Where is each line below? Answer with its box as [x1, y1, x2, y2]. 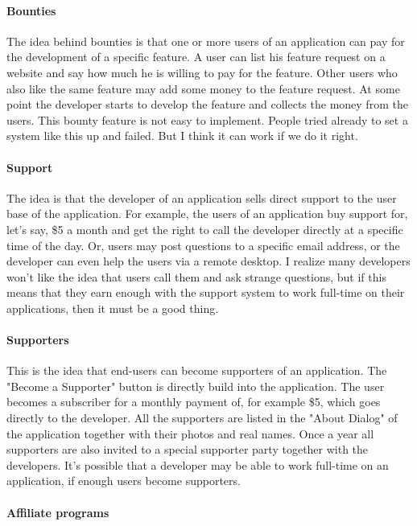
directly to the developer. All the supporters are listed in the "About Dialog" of [6, 409, 398, 426]
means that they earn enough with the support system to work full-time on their [6, 284, 405, 301]
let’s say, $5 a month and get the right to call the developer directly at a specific [6, 220, 403, 237]
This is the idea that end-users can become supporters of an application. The [6, 362, 387, 379]
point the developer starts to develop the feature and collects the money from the [6, 96, 408, 113]
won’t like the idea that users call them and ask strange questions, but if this [6, 268, 386, 285]
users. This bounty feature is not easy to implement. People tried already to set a [6, 111, 408, 128]
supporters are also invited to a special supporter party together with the [6, 441, 369, 458]
